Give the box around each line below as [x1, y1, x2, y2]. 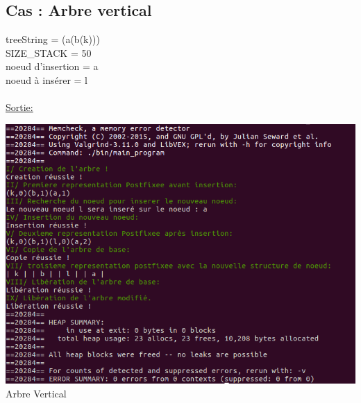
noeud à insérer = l [6, 72, 87, 87]
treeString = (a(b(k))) [6, 32, 100, 46]
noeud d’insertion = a [6, 59, 99, 74]
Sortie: [6, 100, 33, 114]
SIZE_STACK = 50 [6, 45, 92, 60]
